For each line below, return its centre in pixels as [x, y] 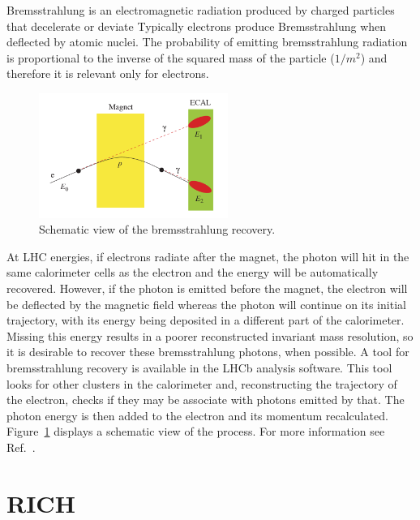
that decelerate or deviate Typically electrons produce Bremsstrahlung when [197, 26]
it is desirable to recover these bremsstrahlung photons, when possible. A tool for [208, 352]
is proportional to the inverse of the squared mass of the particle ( [171, 57]
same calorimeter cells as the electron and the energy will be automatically [193, 272]
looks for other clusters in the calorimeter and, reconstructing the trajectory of [202, 383]
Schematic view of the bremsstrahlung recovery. [157, 229]
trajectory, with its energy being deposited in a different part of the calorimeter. [206, 320]
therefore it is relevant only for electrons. [108, 73]
